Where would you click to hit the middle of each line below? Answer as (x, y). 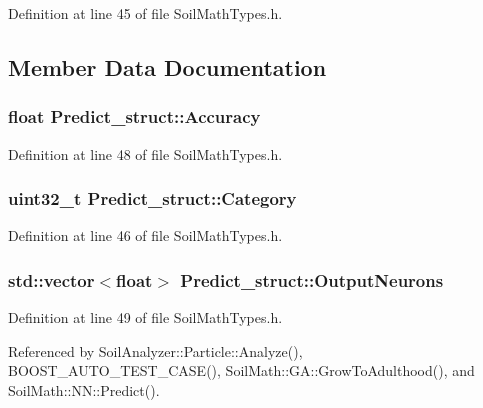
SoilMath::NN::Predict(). (84, 390)
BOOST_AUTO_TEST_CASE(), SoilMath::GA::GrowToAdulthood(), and (241, 370)
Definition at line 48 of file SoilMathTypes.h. (145, 153)
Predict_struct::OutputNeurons (312, 279)
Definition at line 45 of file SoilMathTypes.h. (145, 13)
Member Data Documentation (167, 66)
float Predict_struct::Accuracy (134, 116)
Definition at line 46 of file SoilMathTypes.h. (145, 235)
